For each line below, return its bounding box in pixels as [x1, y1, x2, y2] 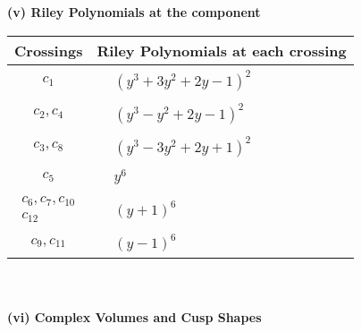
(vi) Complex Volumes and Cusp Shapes [7, 307, 262, 326]
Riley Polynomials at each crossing [97, 39, 347, 61]
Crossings [14, 39, 83, 61]
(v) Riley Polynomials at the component [7, 3, 261, 21]
